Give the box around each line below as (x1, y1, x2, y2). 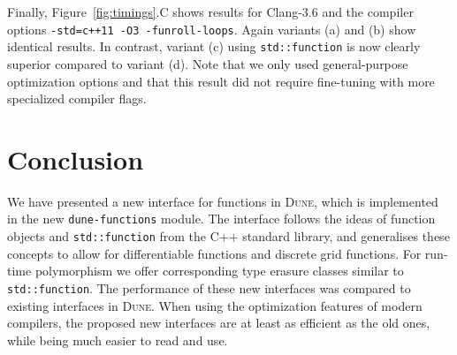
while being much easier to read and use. (7, 330, 228, 349)
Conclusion (7, 140, 144, 177)
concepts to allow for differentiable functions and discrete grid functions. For (7, 244, 422, 262)
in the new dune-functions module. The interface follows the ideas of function (7, 209, 436, 228)
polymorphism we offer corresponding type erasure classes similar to (34, 261, 404, 280)
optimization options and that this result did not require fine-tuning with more (7, 72, 435, 90)
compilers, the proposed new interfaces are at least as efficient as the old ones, (7, 313, 430, 332)
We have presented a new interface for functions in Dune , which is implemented (7, 192, 438, 210)
